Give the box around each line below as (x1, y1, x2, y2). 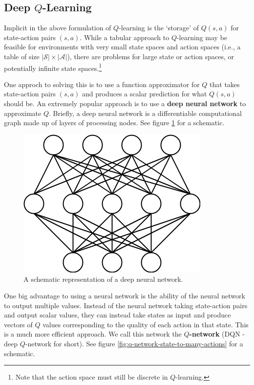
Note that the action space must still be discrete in (15, 372, 168, 382)
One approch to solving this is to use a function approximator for (4, 79, 200, 89)
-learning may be (176, 32, 228, 42)
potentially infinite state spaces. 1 (4, 61, 102, 73)
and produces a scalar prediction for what (82, 89, 207, 99)
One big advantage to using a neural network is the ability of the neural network (4, 290, 245, 300)
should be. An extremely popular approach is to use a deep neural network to (4, 98, 246, 109)
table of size (4, 51, 40, 61)
